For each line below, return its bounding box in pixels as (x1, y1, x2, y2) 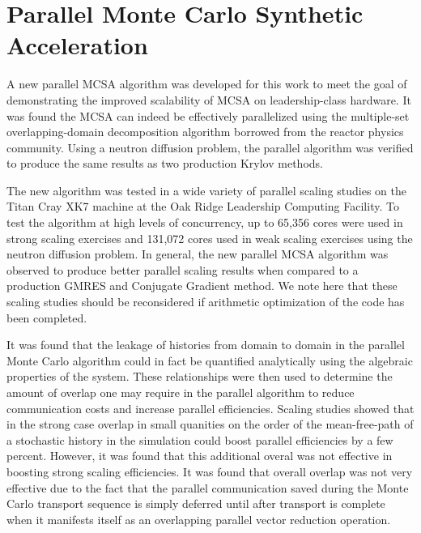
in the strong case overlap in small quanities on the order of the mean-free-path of (6, 416, 414, 433)
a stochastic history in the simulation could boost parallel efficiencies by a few (6, 431, 393, 448)
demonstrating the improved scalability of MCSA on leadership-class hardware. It (6, 91, 411, 108)
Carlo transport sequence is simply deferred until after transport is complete (6, 495, 385, 512)
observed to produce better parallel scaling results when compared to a (6, 261, 359, 278)
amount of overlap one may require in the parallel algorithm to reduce (6, 384, 355, 400)
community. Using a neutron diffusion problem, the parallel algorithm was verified (6, 139, 414, 156)
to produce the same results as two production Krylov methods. (6, 155, 323, 172)
